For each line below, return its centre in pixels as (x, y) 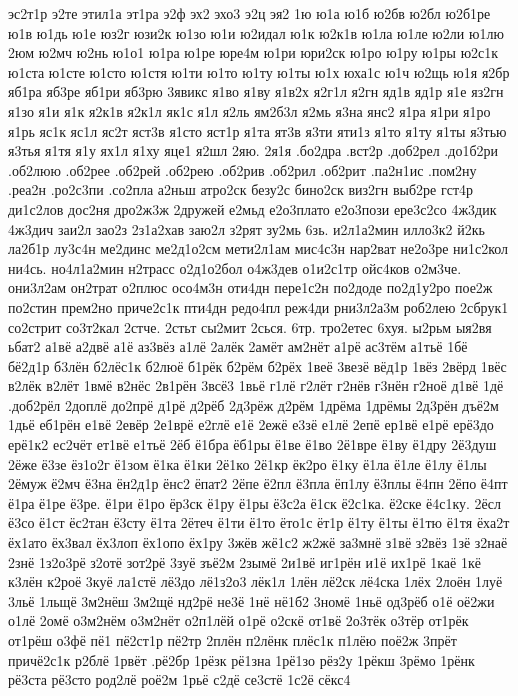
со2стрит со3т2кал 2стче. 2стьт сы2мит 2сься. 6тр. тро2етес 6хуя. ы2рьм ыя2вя (250, 326)
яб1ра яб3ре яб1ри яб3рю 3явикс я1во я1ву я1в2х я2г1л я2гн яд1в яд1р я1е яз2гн (256, 91)
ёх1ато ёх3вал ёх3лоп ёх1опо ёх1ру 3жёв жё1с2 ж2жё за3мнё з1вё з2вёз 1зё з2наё (258, 542)
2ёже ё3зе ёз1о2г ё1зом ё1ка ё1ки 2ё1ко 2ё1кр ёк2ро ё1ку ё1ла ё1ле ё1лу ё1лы (247, 463)
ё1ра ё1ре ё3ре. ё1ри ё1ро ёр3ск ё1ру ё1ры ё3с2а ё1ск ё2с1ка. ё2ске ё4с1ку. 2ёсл (255, 502)
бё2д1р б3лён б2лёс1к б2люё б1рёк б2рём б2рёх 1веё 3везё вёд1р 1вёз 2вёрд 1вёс (257, 365)
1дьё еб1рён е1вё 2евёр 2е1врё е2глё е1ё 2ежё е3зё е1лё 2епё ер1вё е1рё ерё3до (251, 424)
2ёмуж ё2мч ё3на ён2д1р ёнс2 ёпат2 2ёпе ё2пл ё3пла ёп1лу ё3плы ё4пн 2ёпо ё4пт (258, 483)
